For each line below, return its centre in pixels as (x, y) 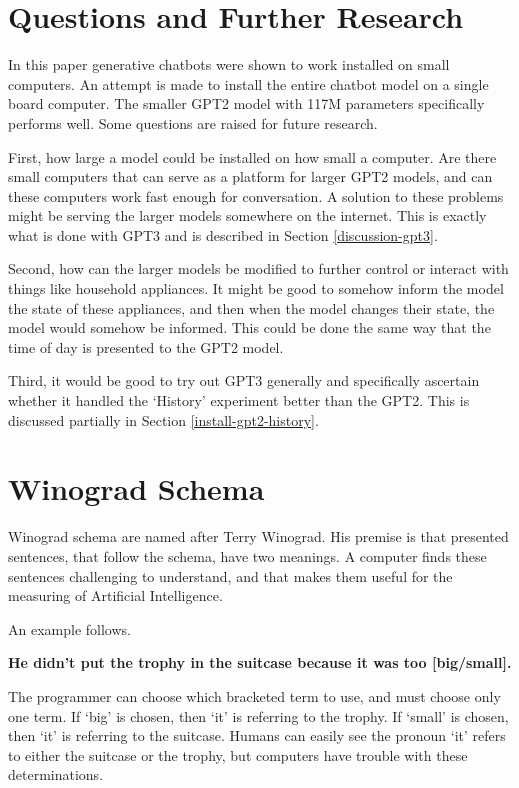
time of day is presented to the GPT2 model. (146, 346)
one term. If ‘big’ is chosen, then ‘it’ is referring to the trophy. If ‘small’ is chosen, (258, 715)
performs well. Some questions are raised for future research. (193, 122)
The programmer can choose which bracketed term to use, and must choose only (254, 695)
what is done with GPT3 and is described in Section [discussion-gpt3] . (223, 234)
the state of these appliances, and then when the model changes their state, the (251, 307)
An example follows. (69, 628)
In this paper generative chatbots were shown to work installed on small (229, 64)
